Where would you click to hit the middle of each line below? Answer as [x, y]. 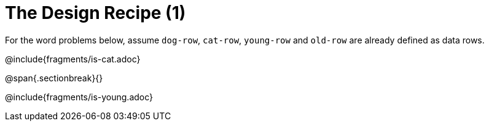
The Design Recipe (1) [96, 13]
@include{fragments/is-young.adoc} [79, 97]
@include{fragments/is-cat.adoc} [73, 59]
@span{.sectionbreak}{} [54, 78]
